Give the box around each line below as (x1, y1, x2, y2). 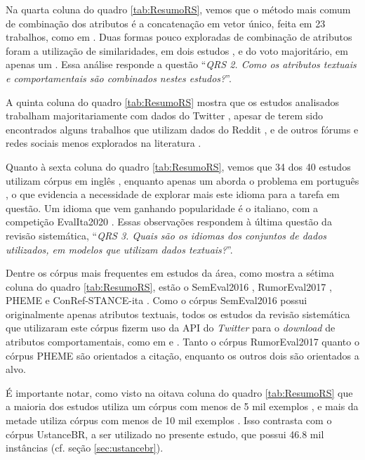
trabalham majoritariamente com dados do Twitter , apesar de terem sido (6, 108, 323, 123)
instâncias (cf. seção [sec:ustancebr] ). (6, 440, 164, 455)
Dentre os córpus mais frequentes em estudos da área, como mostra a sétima (6, 265, 334, 280)
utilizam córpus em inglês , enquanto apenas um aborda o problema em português (6, 173, 359, 188)
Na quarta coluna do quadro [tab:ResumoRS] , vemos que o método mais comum (6, 2, 351, 16)
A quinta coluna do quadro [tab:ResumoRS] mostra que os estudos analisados (6, 94, 340, 109)
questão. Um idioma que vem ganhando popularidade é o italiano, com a (6, 200, 319, 215)
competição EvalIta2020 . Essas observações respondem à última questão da (6, 214, 332, 229)
